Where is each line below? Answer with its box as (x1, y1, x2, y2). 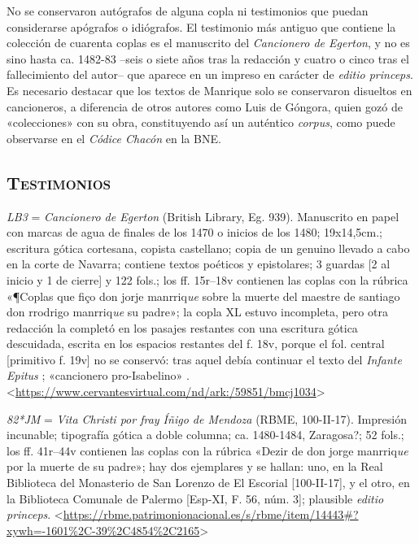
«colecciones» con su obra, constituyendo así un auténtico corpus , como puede (7, 114, 395, 131)
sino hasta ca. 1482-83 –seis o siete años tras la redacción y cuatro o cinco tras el (7, 50, 409, 67)
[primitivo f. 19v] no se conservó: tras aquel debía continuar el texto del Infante (7, 350, 402, 368)
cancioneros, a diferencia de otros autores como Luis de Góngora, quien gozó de (7, 98, 403, 115)
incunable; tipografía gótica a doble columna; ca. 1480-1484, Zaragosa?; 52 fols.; (7, 426, 404, 443)
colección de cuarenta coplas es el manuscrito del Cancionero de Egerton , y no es (7, 34, 410, 51)
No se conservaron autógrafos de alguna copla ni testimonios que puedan (7, 2, 369, 19)
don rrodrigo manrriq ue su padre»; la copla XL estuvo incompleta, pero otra (7, 303, 388, 320)
